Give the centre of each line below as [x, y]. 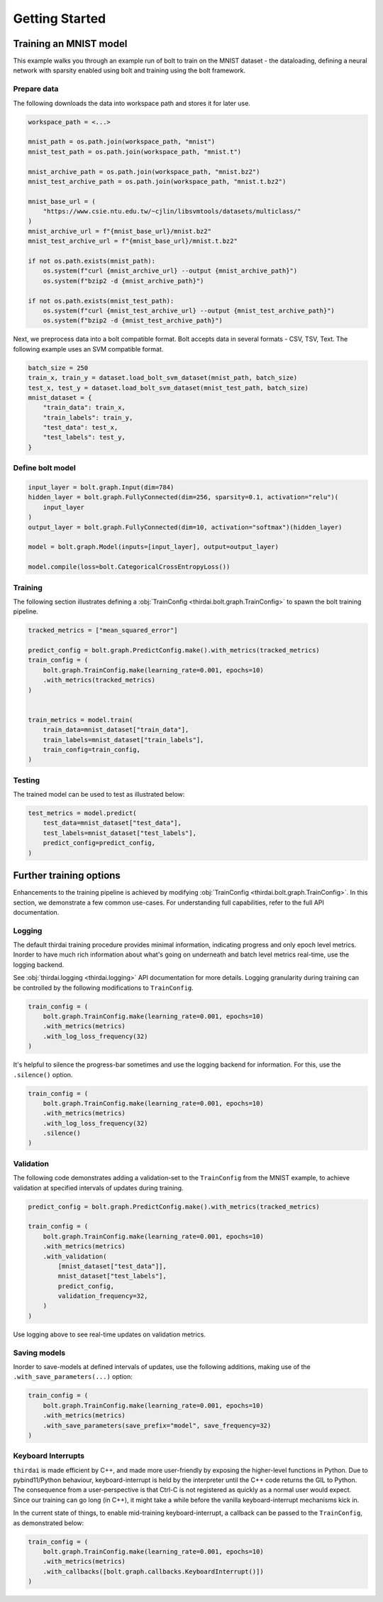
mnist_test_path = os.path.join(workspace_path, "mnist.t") [135, 152]
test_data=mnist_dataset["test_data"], [112, 823]
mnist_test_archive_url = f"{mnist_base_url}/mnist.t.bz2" [133, 241]
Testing [27, 780]
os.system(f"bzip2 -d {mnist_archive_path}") [123, 281]
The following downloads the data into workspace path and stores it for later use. [132, 103]
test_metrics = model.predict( [83, 813]
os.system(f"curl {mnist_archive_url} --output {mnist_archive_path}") [170, 271]
